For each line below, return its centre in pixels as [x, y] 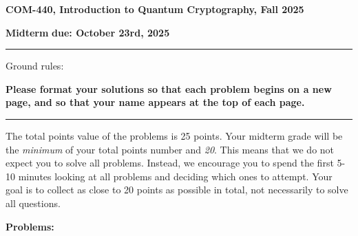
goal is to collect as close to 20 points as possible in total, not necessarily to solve [177, 190]
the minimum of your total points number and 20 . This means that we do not [170, 149]
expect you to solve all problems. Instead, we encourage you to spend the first [170, 163]
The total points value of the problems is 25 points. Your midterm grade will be [174, 135]
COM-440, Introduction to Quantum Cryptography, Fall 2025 [155, 9]
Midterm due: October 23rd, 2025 [88, 32]
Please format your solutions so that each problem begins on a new [169, 88]
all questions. [33, 203]
